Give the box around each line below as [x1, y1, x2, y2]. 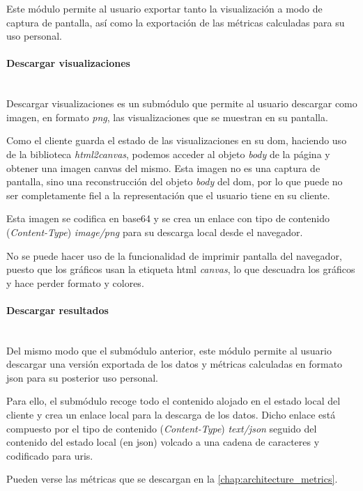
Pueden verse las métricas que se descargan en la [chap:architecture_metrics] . [6, 471, 338, 486]
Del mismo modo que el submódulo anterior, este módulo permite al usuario [6, 343, 332, 357]
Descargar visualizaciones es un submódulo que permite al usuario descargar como [6, 96, 357, 111]
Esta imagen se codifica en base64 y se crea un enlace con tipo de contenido [6, 211, 330, 226]
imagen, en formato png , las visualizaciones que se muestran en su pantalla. [6, 109, 328, 124]
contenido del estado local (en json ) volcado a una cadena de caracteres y [6, 435, 320, 449]
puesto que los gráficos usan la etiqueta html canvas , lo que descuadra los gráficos [6, 262, 355, 276]
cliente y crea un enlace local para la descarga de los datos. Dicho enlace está [6, 407, 336, 422]
